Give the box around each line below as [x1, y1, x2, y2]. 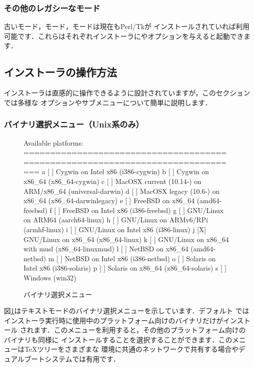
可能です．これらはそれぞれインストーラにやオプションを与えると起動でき [4, 31, 244, 41]
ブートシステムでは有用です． [24, 354, 120, 364]
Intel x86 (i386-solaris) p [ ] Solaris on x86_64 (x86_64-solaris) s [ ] [24, 263, 227, 273]
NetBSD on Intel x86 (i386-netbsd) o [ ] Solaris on [65, 253, 216, 263]
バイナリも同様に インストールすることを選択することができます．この [4, 334, 232, 344]
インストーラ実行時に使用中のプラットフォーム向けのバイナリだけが [4, 315, 224, 325]
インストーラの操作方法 [4, 64, 117, 80]
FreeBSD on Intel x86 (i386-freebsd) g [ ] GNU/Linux [62, 205, 224, 215]
